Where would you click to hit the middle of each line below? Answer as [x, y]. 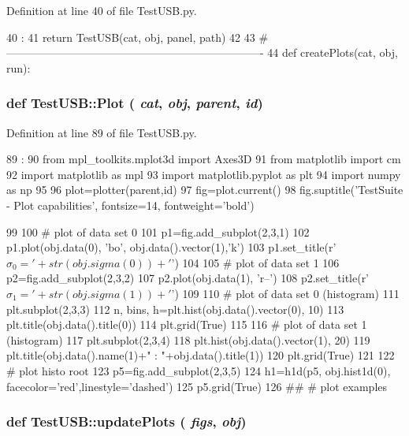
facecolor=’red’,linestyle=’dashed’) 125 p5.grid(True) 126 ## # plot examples [197, 386]
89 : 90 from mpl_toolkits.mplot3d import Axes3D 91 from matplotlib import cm [204, 159]
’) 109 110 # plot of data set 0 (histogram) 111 [285, 293]
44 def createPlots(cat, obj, [333, 52]
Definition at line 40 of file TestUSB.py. [102, 10]
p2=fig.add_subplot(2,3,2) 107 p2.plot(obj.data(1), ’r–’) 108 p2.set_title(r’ [188, 278]
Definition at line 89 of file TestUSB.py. [102, 132]
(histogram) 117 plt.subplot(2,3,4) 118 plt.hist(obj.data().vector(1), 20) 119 [188, 339]
